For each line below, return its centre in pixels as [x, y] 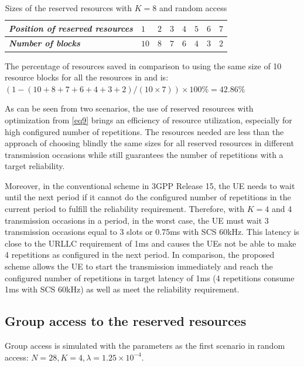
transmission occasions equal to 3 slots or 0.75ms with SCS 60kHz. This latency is [152, 232]
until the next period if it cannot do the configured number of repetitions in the [148, 197]
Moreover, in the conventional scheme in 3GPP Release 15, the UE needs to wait [150, 185]
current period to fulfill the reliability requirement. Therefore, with [125, 209]
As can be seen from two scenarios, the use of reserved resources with [129, 108]
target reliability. [35, 166]
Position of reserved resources [71, 28]
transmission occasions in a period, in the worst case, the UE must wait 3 [137, 220]
